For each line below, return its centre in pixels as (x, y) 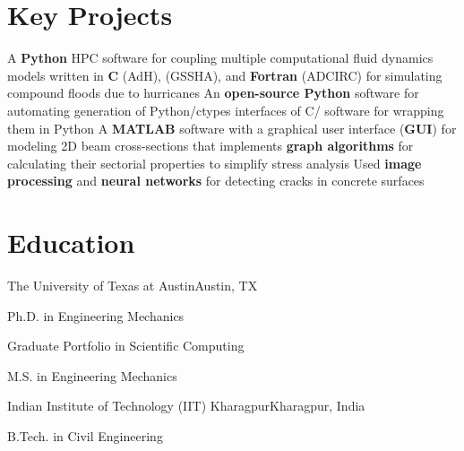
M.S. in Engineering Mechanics (92, 375)
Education (71, 243)
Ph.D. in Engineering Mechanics (96, 315)
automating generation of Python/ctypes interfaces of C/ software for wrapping (226, 110)
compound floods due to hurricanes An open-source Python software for (213, 93)
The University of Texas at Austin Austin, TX (133, 285)
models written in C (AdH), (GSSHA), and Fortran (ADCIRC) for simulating (225, 75)
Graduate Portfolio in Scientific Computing (126, 346)
